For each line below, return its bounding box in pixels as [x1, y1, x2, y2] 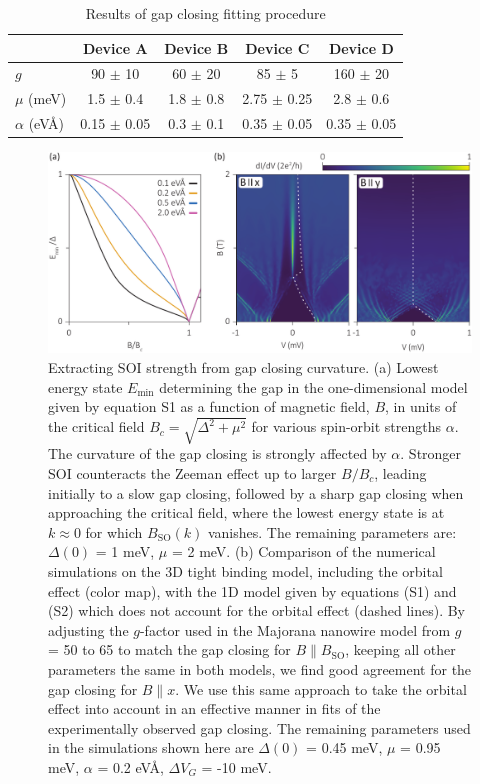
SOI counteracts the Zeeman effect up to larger [48, 462, 337, 483]
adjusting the [48, 619, 129, 640]
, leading [374, 462, 427, 483]
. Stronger [400, 443, 462, 464]
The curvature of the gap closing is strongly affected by [48, 443, 387, 464]
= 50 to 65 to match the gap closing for [48, 639, 291, 660]
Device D [328, 37, 394, 58]
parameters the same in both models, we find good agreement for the [48, 658, 472, 679]
